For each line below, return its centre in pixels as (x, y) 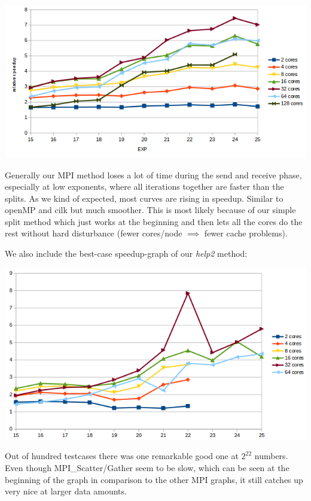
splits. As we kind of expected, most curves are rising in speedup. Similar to (144, 198)
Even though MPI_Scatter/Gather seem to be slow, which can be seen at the (147, 467)
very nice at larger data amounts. (66, 491)
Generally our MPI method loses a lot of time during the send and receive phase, (153, 174)
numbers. (271, 456)
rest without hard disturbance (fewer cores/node (94, 233)
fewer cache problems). (246, 233)
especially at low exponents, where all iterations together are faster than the (144, 186)
